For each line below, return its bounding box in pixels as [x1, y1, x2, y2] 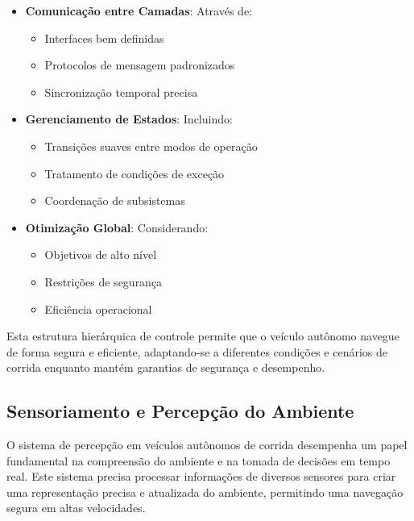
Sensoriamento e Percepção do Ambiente [6, 398, 354, 423]
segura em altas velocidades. [6, 499, 146, 516]
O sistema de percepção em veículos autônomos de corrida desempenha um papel [6, 436, 408, 453]
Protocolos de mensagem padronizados [44, 56, 235, 73]
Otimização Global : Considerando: [25, 219, 209, 235]
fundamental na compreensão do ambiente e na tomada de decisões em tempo [6, 452, 391, 469]
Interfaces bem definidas [44, 29, 164, 46]
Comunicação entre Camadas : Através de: [25, 2, 253, 19]
